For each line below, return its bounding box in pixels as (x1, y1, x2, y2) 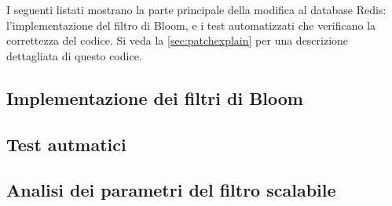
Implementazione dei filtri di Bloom (6, 85, 303, 110)
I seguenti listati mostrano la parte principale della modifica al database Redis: (6, 2, 387, 17)
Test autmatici (6, 132, 126, 156)
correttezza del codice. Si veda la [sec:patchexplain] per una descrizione (6, 32, 349, 49)
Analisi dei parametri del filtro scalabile (6, 178, 336, 202)
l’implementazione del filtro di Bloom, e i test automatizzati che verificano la (6, 16, 376, 33)
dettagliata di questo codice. (6, 47, 142, 63)
